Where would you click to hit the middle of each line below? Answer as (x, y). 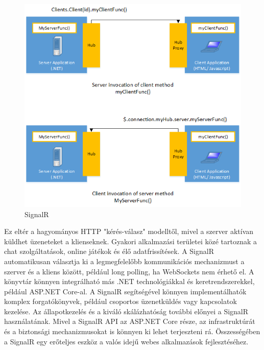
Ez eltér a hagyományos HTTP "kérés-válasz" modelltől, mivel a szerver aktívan (129, 231)
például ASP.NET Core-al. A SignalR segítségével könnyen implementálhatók (125, 291)
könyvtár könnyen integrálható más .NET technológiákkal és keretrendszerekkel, (129, 281)
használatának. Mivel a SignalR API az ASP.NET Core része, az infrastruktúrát (130, 321)
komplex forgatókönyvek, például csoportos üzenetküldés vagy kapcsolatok (121, 301)
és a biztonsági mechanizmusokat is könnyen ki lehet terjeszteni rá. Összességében (132, 331)
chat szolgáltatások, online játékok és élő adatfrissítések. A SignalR (109, 251)
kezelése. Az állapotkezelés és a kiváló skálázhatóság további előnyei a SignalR (126, 311)
